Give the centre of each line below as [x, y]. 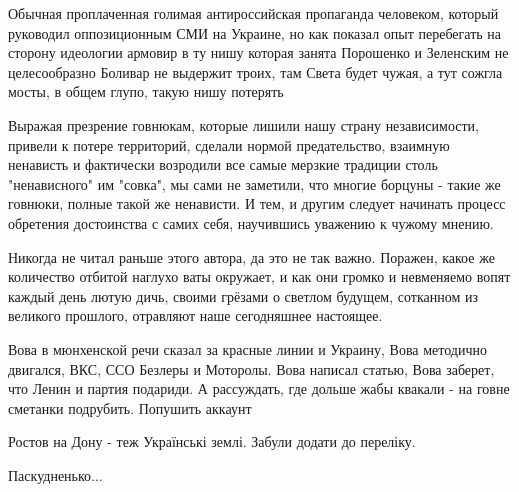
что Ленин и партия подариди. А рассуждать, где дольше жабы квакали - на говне [259, 388]
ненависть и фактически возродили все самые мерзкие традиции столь [223, 164]
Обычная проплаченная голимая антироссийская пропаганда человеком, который [253, 13]
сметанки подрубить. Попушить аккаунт [130, 407]
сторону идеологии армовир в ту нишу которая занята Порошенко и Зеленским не [258, 52]
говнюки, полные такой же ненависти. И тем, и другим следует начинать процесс [257, 203]
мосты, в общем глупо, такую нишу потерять [146, 91]
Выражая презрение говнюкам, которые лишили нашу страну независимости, [243, 124]
